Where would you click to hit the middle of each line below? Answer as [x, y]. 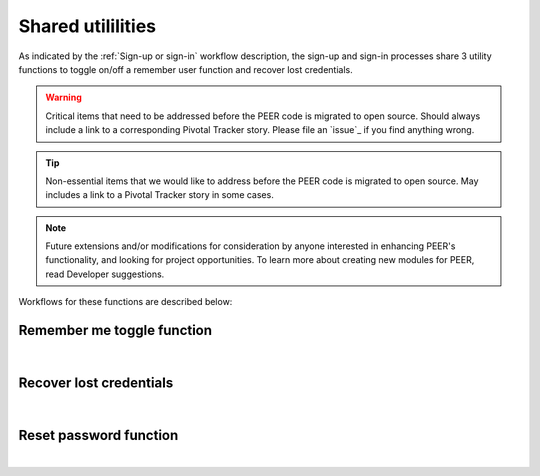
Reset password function [98, 435]
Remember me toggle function [115, 330]
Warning [63, 97]
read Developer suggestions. [105, 274]
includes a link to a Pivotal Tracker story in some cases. [159, 195]
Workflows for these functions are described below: [125, 302]
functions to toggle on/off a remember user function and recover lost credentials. [186, 69]
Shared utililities [87, 26]
